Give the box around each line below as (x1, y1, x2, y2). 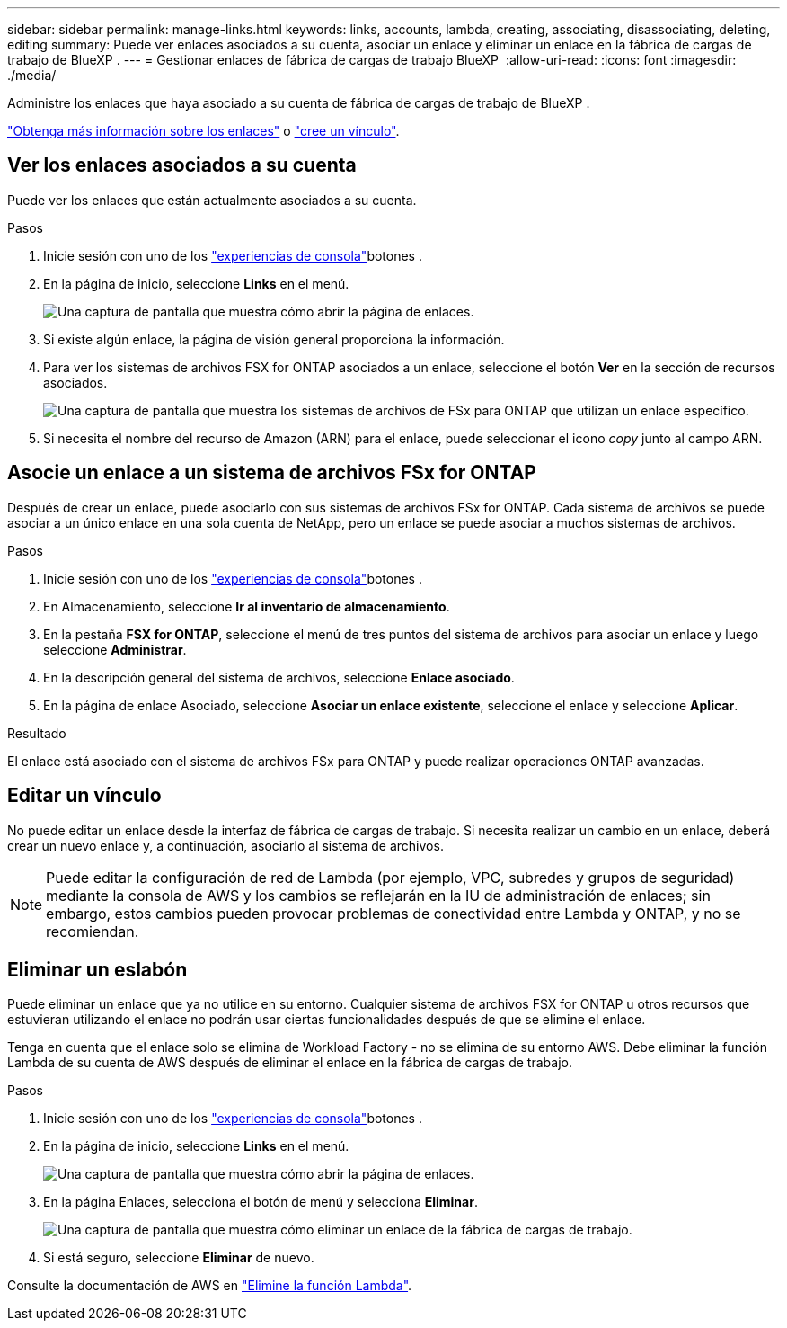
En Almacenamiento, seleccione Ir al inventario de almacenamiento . (43, 598, 450, 614)
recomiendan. (46, 922, 139, 940)
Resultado (7, 725, 66, 741)
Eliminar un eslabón (7, 958, 188, 981)
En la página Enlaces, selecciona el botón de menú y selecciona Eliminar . (43, 1194, 478, 1210)
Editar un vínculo (7, 784, 162, 807)
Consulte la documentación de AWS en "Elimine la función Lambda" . (7, 1278, 412, 1294)
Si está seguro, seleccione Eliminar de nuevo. (43, 1250, 314, 1266)
